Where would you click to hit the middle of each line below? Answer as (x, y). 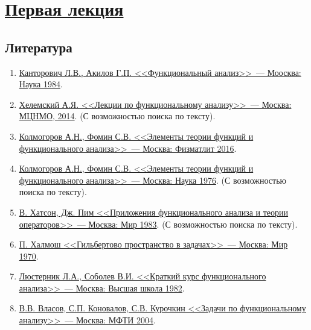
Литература (39, 47)
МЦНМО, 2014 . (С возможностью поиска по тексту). (117, 116)
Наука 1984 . (41, 84)
